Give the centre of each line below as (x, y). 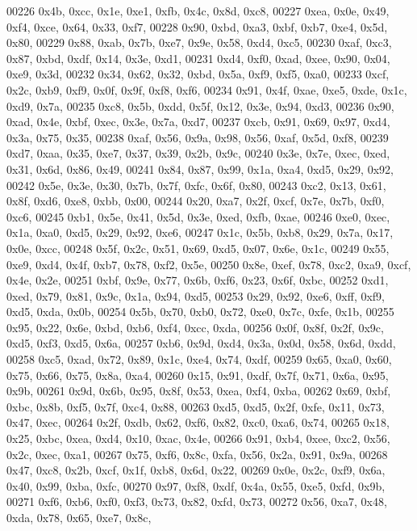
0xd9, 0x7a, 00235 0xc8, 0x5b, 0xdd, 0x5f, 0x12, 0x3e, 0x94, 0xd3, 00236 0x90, (200, 105)
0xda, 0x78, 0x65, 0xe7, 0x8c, (79, 517)
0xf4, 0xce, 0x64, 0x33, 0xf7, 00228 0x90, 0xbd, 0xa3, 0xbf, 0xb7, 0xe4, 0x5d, (197, 26)
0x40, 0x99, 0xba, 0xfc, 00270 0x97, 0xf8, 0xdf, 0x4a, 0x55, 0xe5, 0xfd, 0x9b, (196, 485)
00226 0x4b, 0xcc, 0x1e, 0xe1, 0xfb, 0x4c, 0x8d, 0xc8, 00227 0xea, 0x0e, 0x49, (198, 11)
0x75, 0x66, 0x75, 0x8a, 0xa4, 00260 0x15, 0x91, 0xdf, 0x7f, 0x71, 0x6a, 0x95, (198, 375)
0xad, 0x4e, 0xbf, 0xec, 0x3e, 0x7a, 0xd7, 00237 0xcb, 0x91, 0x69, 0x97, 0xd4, (198, 122)
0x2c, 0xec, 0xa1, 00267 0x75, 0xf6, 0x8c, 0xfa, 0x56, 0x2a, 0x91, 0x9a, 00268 (197, 454)
